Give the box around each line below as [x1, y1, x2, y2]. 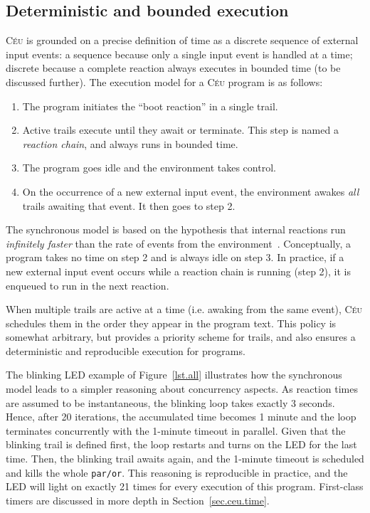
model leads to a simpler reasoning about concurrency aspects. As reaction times [6, 381, 358, 396]
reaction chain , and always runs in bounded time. [22, 136, 238, 151]
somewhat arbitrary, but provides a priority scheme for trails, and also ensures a [6, 329, 356, 344]
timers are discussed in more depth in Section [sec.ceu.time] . [6, 492, 270, 507]
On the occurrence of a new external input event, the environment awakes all [22, 184, 359, 199]
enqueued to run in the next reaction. [6, 277, 169, 292]
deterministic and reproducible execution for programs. [6, 343, 245, 358]
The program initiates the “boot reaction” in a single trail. [22, 98, 278, 113]
